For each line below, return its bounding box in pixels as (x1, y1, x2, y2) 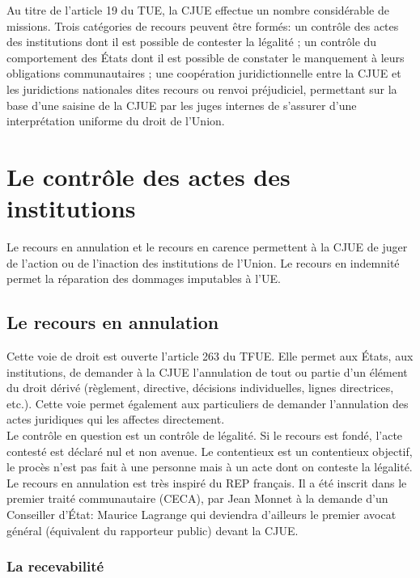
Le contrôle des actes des (6, 159, 291, 192)
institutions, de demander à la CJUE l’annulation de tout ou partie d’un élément (6, 363, 408, 380)
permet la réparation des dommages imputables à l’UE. (6, 270, 281, 287)
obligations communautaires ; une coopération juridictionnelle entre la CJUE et (6, 65, 401, 82)
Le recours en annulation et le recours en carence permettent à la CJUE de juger (6, 238, 408, 255)
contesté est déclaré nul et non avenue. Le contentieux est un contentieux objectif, (6, 442, 413, 459)
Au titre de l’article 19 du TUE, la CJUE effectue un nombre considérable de (6, 2, 389, 18)
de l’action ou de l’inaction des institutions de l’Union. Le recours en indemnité (6, 254, 400, 271)
